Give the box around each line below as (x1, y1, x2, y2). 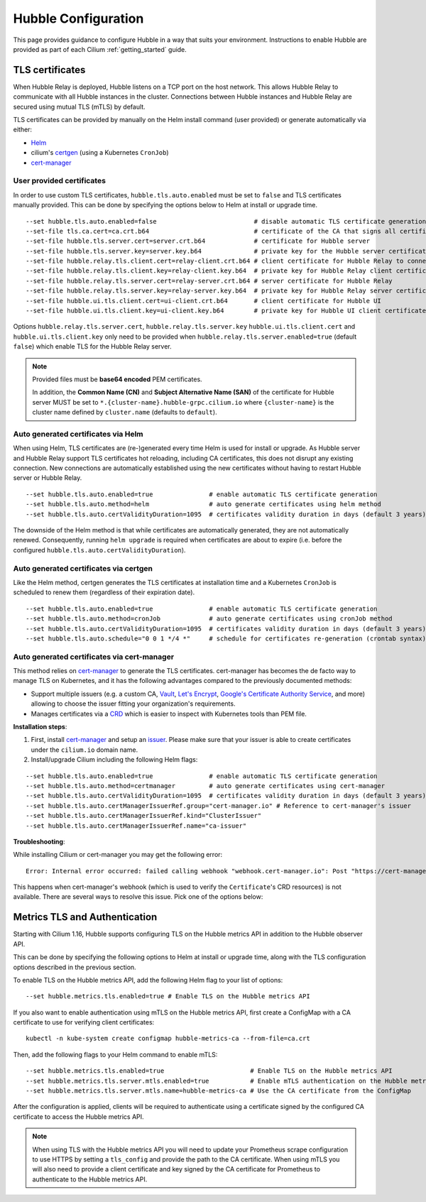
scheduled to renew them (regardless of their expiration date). (13, 588, 195, 596)
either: (13, 125, 32, 134)
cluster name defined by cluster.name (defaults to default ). (32, 408, 217, 417)
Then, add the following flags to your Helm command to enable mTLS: (13, 1050, 218, 1059)
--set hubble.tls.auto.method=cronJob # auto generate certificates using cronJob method (26, 615, 393, 623)
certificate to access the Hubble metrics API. (13, 1112, 145, 1121)
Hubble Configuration (13, 11, 144, 26)
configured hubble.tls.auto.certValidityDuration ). (13, 545, 186, 554)
